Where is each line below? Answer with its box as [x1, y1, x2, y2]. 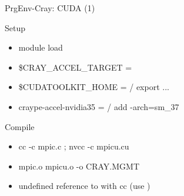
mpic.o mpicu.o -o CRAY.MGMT [18, 160, 140, 172]
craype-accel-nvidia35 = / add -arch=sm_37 [18, 100, 179, 112]
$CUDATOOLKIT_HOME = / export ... [18, 81, 169, 93]
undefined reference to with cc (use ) [18, 180, 150, 192]
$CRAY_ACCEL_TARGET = [18, 61, 132, 73]
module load [18, 41, 63, 54]
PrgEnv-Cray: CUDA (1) [5, 2, 95, 14]
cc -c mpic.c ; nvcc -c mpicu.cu [18, 140, 129, 152]
